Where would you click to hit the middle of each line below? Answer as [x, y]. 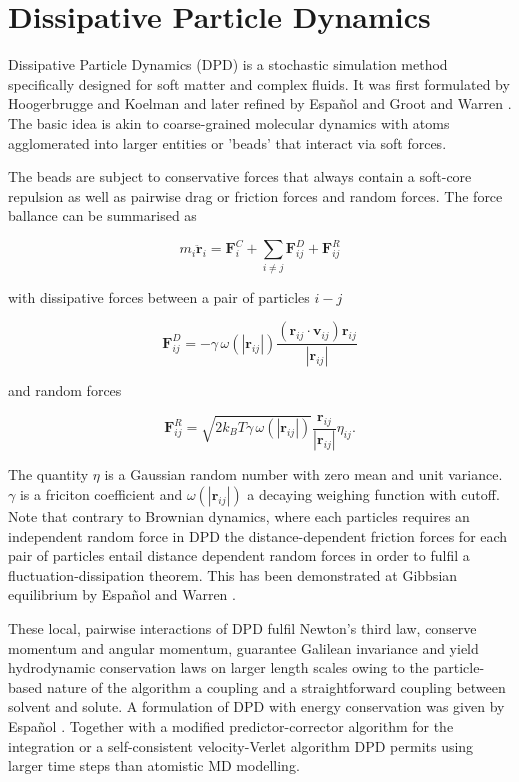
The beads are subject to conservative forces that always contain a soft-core [240, 176]
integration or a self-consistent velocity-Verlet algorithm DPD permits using [241, 745]
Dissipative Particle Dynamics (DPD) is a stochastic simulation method [228, 64]
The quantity [48, 474]
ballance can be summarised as [102, 215]
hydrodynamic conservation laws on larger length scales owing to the [218, 667]
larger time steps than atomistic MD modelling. [154, 765]
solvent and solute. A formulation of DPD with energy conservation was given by [256, 706]
